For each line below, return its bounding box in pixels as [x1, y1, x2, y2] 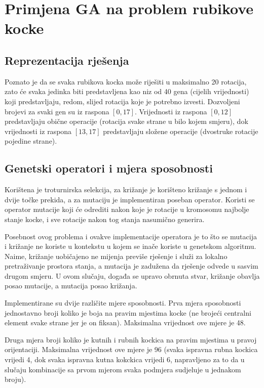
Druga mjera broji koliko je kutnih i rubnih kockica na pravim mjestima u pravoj [5, 334, 257, 344]
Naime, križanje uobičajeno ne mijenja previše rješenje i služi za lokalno [5, 250, 228, 261]
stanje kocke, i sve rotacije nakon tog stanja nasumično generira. [5, 213, 205, 224]
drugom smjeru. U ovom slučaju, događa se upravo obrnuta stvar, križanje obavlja [5, 270, 260, 281]
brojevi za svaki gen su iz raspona [5, 106, 109, 116]
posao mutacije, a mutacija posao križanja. [5, 280, 137, 291]
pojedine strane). [5, 136, 57, 146]
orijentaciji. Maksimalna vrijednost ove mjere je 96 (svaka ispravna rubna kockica [5, 344, 258, 355]
